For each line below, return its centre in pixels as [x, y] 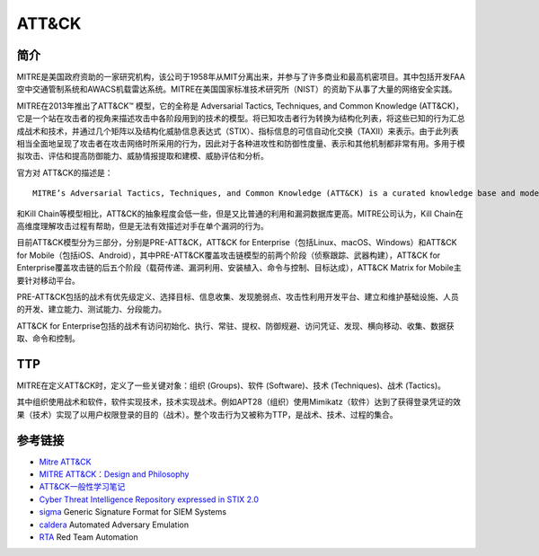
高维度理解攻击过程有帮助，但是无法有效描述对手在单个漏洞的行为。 [142, 225]
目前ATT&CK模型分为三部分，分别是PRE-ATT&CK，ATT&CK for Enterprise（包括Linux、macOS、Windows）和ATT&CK [237, 243]
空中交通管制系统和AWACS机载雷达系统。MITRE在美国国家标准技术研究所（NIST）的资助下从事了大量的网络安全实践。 [237, 89]
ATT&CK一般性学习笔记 [82, 487]
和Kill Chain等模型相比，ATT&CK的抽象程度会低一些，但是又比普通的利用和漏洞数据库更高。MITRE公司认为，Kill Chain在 [240, 213]
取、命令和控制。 [48, 339]
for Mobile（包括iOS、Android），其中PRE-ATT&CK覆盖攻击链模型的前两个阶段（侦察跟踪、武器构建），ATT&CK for [229, 255]
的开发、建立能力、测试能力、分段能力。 [91, 309]
